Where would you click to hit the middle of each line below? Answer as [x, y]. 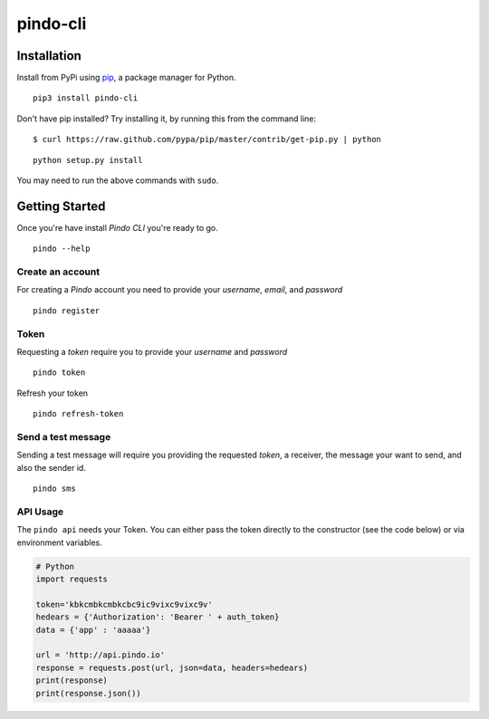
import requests [72, 579]
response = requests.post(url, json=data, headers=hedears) [172, 667]
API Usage [40, 512]
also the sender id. [51, 467]
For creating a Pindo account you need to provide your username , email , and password [180, 290]
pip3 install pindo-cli [86, 98]
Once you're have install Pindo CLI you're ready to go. [118, 227]
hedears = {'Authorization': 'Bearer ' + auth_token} [158, 617]
